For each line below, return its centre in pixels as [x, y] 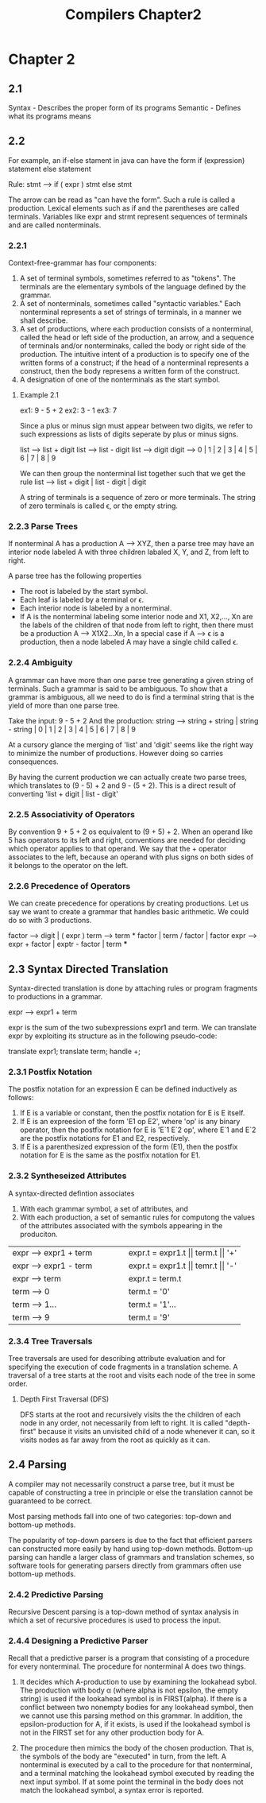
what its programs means [50, 116]
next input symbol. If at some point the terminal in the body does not [131, 1782]
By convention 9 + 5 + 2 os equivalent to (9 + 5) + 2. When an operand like [131, 832]
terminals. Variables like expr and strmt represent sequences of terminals [128, 216]
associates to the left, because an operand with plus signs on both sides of [131, 857]
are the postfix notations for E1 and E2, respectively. [105, 1138]
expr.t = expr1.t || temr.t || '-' [182, 1266]
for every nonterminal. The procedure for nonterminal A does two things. [127, 1666]
